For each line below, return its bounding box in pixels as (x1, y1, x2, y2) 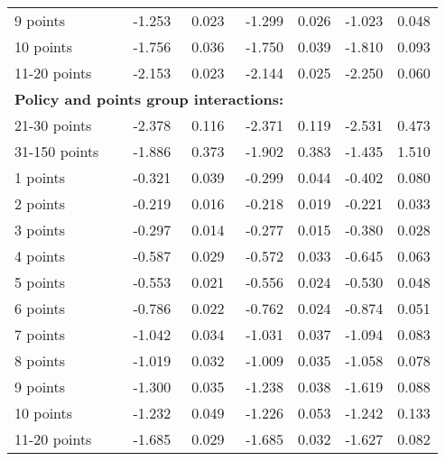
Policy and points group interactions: (14, 88, 284, 109)
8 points (14, 350, 66, 371)
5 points (14, 272, 66, 292)
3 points (14, 219, 66, 240)
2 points (14, 193, 66, 214)
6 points (14, 298, 66, 318)
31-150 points (14, 141, 99, 161)
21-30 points (14, 115, 92, 135)
